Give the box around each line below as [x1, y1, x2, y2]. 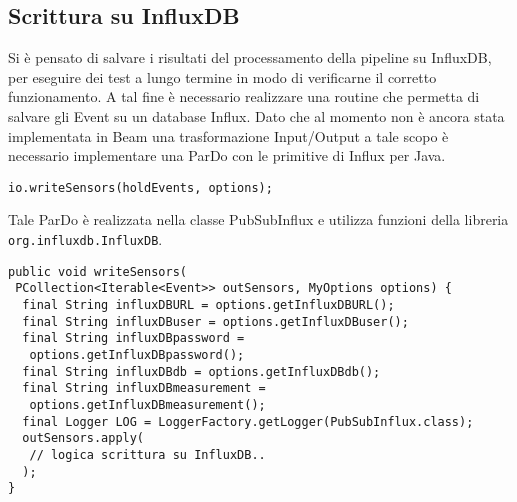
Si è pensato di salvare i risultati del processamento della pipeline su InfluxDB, [8, 47, 492, 68]
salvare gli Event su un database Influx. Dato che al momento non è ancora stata [8, 105, 505, 126]
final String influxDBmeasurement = [22, 381, 266, 396]
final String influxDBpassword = [22, 331, 245, 346]
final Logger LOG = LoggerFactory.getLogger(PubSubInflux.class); [22, 414, 474, 429]
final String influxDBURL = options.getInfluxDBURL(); [22, 297, 395, 312]
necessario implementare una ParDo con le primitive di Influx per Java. [8, 145, 446, 166]
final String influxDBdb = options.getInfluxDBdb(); [22, 364, 381, 379]
